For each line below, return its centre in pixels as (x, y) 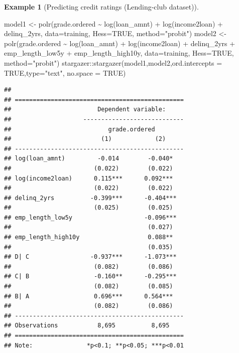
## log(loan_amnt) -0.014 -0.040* (89, 159)
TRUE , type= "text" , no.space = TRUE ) (65, 72)
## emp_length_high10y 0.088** (89, 237)
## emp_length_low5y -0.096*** (90, 217)
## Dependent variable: (85, 110)
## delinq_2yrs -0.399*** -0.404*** (90, 198)
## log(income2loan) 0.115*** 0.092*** (89, 178)
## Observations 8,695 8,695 (87, 326)
